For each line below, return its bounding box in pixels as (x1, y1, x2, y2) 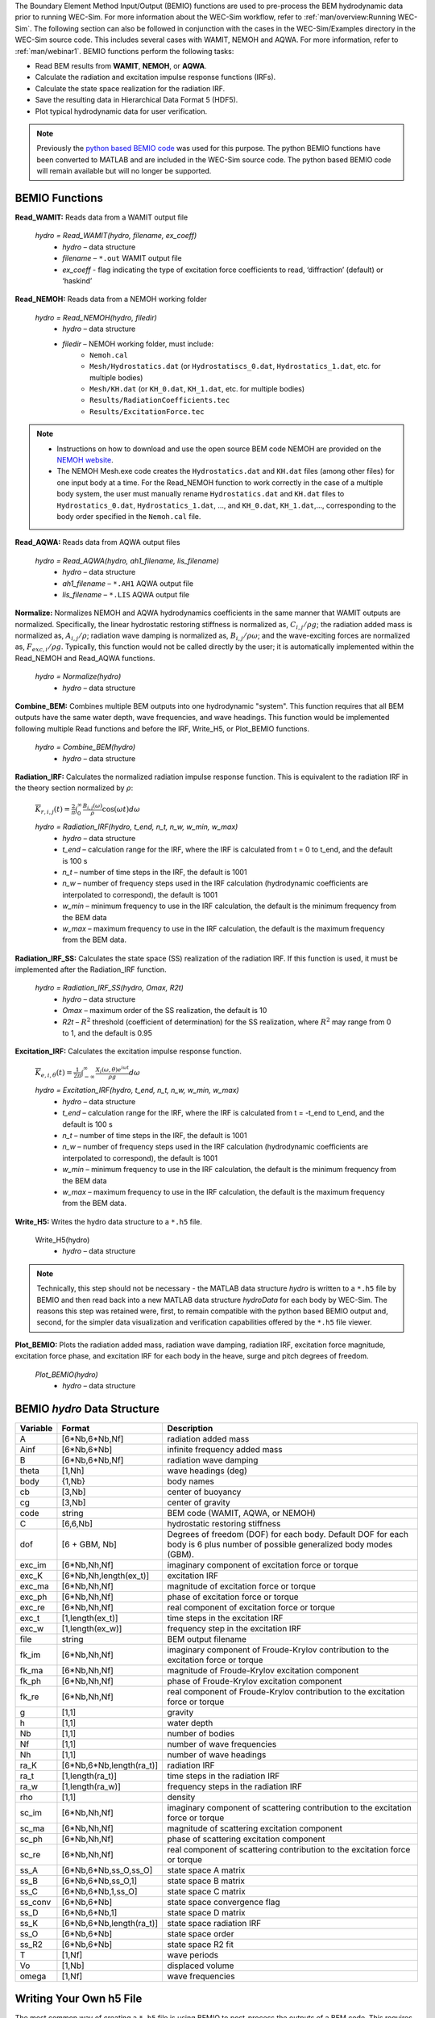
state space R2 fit (167, 1938, 234, 1949)
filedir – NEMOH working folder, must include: (62, 339, 214, 349)
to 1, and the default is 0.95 (62, 1028, 153, 1038)
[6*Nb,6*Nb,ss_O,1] (61, 1875, 138, 1886)
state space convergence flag (167, 1896, 281, 1907)
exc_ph (19, 1591, 48, 1602)
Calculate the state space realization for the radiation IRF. (35, 83, 226, 93)
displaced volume (167, 1960, 234, 1971)
